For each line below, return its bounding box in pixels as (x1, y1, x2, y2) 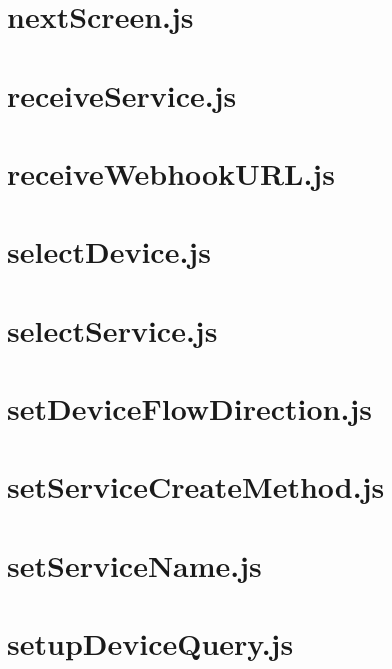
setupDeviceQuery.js (7, 623, 294, 664)
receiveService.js (7, 74, 237, 115)
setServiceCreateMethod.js (7, 466, 385, 507)
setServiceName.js (7, 544, 262, 585)
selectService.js (7, 309, 218, 350)
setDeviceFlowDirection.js (7, 388, 372, 429)
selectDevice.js (7, 231, 211, 272)
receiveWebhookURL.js (7, 152, 335, 193)
